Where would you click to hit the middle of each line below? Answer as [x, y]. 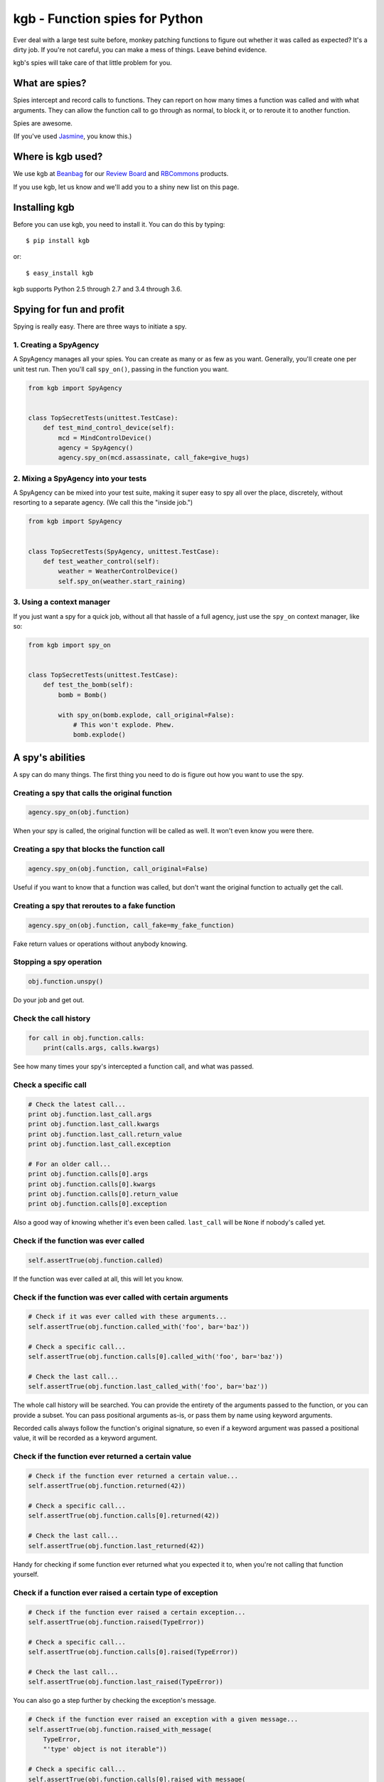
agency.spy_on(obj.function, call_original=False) [118, 869]
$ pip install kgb [58, 241]
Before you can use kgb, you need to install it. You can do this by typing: [119, 224]
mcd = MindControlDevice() [105, 438]
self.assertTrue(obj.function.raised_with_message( [120, 1729]
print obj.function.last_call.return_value [105, 1134]
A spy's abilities [49, 757]
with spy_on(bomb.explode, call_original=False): [146, 715]
